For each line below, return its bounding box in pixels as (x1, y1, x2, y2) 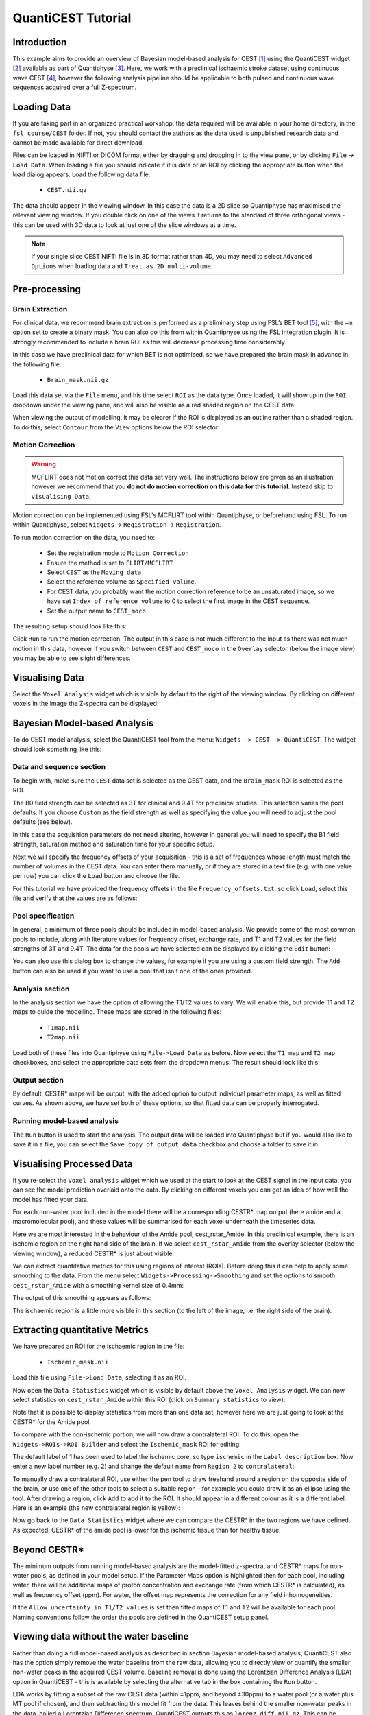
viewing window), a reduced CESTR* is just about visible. (12, 1249, 175, 1257)
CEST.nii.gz (47, 186, 87, 194)
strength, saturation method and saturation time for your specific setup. (12, 840, 215, 849)
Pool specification (12, 911, 75, 921)
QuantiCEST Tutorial (12, 10, 132, 25)
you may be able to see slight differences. (12, 654, 132, 662)
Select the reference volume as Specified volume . (47, 578, 197, 586)
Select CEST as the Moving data (47, 568, 142, 576)
